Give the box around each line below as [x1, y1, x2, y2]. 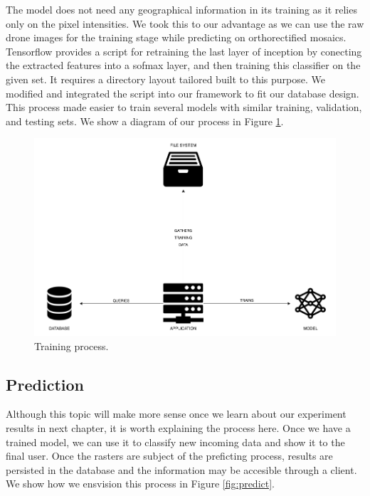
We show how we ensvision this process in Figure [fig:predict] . [6, 476, 275, 491]
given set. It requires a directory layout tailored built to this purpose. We [6, 71, 325, 86]
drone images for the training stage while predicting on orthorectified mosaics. [6, 30, 347, 45]
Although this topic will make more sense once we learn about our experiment [6, 406, 347, 421]
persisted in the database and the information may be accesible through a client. [6, 462, 357, 477]
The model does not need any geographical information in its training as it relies [6, 2, 357, 16]
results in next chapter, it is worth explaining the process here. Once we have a [6, 420, 351, 435]
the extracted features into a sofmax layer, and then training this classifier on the [6, 58, 361, 73]
